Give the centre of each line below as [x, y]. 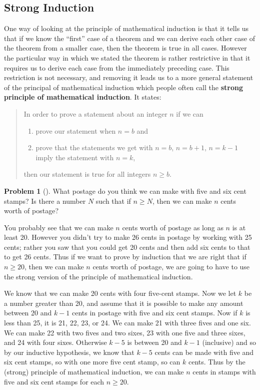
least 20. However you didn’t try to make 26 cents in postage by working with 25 [128, 237]
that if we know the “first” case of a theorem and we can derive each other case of [129, 38]
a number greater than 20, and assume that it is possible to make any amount [124, 303]
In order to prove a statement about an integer [95, 113]
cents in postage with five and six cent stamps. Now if [155, 313]
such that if [113, 201]
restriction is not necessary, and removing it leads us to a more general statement [129, 77]
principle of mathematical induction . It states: [83, 97]
